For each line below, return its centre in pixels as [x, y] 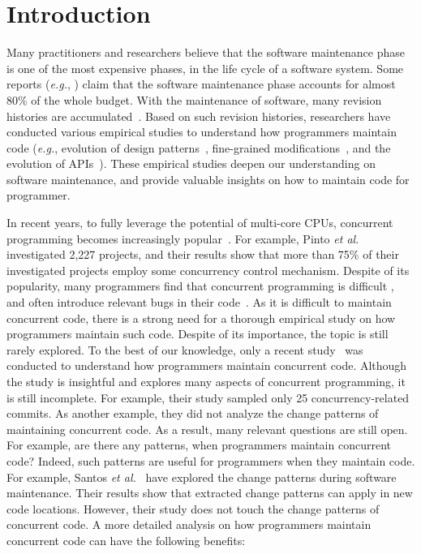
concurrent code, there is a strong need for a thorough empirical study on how [201, 318]
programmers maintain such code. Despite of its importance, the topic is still [198, 334]
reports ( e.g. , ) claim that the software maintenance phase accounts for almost [201, 84]
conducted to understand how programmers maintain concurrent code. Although [207, 365]
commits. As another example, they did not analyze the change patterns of [193, 413]
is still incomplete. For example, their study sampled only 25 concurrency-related [208, 397]
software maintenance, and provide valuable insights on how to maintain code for [208, 179]
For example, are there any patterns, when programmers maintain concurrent [199, 445]
